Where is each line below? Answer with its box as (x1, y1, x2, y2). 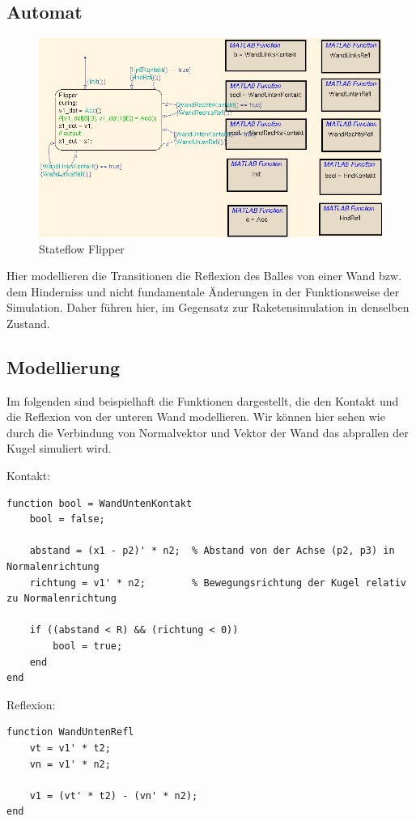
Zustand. (6, 314, 50, 331)
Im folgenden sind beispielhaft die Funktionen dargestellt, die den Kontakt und (6, 392, 399, 409)
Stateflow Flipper (39, 240, 125, 257)
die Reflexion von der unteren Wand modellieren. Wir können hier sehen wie (6, 408, 385, 425)
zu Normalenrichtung (6, 593, 117, 605)
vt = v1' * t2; (29, 742, 111, 754)
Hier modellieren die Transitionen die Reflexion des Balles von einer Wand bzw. (6, 267, 402, 284)
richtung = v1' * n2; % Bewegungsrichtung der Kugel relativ (29, 576, 406, 589)
